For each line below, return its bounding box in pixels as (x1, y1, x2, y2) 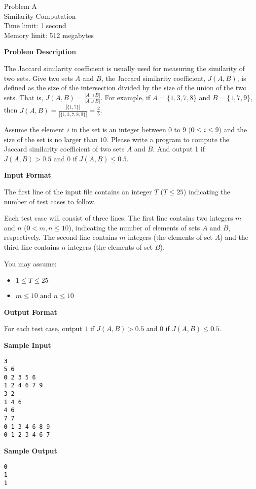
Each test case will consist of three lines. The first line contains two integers (4, 213, 233, 223)
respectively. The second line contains (4, 232, 117, 242)
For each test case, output (4, 323, 82, 334)
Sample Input (4, 339, 51, 350)
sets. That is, (4, 92, 43, 103)
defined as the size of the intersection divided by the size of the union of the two (4, 82, 247, 93)
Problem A (4, 1, 37, 11)
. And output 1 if (153, 144, 205, 154)
